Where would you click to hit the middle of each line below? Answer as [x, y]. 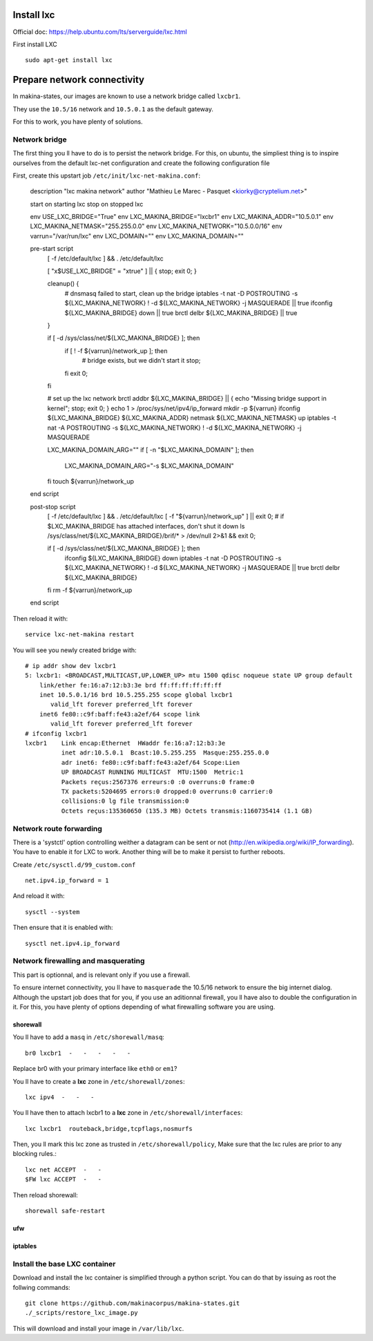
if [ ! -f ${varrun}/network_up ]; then [116, 351]
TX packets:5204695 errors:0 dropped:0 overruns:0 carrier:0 [167, 791]
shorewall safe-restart [65, 1211]
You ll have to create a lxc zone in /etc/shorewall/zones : [99, 1081]
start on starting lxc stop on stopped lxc [87, 204]
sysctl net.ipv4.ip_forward [73, 943]
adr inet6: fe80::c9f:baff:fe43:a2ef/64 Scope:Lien [151, 762]
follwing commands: [41, 1287]
